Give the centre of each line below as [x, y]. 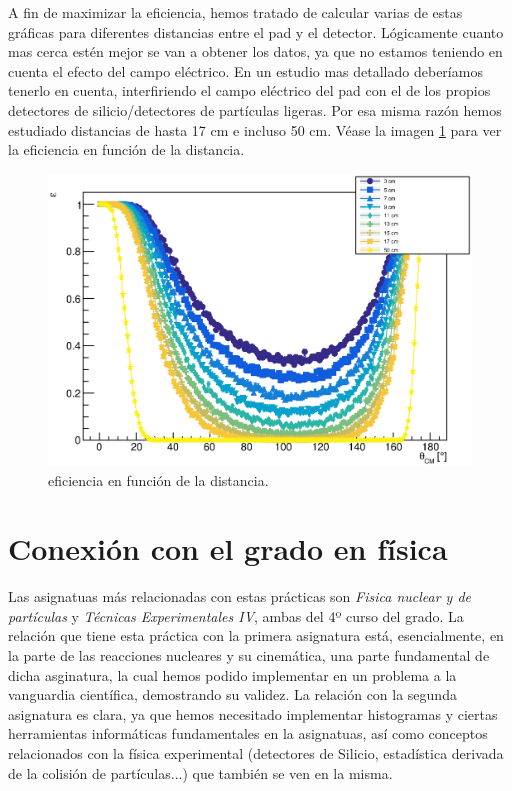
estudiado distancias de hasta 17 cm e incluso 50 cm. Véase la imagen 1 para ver [255, 129]
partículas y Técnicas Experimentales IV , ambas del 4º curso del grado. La [236, 615]
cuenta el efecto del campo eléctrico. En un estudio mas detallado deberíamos [245, 70]
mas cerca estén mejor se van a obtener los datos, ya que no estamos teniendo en [255, 51]
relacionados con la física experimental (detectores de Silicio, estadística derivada [256, 753]
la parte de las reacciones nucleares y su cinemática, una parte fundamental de [249, 655]
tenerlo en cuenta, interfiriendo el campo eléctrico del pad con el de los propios [249, 90]
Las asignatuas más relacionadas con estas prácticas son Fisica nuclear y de [240, 596]
